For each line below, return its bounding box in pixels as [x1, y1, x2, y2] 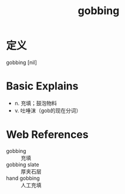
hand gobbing [6, 175, 40, 182]
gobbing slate [6, 160, 39, 168]
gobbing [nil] [6, 59, 37, 66]
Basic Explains [6, 79, 79, 93]
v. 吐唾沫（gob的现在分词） [14, 107, 82, 114]
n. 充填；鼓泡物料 [14, 99, 58, 106]
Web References [6, 128, 89, 142]
